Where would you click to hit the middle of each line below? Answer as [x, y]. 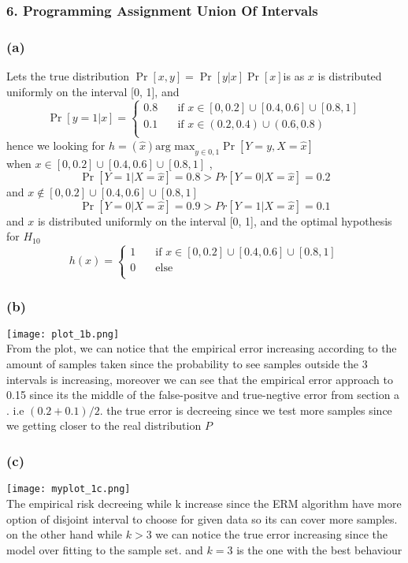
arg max [175, 146]
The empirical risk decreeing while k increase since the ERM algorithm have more [204, 503]
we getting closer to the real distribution [104, 425]
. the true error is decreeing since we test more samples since [246, 410]
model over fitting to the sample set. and [105, 549]
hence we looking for [56, 145]
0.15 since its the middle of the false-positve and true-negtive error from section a [203, 395]
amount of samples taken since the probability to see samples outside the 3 [187, 364]
